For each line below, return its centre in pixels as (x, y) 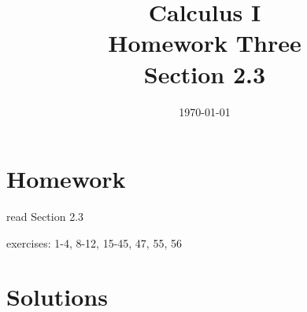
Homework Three (205, 43)
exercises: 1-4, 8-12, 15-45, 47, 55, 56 (94, 242)
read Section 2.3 (45, 217)
